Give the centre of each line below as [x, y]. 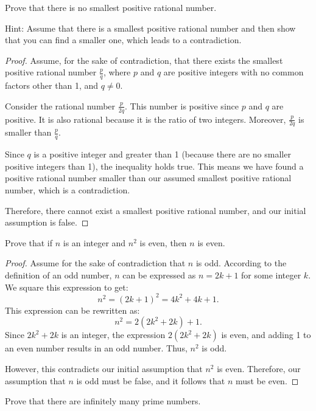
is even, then [163, 242]
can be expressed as [159, 275]
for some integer [271, 275]
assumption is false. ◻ [47, 222]
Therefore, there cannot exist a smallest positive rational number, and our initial [156, 210]
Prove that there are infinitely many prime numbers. [103, 401]
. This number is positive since [182, 105]
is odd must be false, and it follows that [151, 380]
